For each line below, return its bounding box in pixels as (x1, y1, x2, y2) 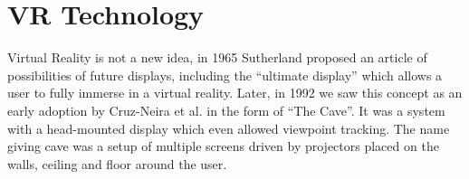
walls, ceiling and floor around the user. (7, 154, 227, 173)
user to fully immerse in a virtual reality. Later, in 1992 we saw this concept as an (7, 83, 463, 102)
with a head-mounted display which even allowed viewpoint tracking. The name (7, 118, 450, 137)
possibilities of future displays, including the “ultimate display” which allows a (7, 65, 443, 84)
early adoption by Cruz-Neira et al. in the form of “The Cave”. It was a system (7, 100, 445, 119)
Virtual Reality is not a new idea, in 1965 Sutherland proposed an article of (7, 48, 427, 67)
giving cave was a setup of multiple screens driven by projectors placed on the (7, 137, 439, 155)
